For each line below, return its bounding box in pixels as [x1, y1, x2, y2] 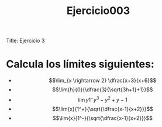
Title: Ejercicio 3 [6, 37, 45, 44]
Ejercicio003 [66, 4, 130, 18]
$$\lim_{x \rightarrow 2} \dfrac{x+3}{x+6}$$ [49, 77, 157, 84]
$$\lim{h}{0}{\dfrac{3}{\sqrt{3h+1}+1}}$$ [52, 86, 153, 93]
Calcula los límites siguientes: [6, 57, 155, 71]
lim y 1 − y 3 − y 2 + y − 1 [78, 95, 127, 103]
